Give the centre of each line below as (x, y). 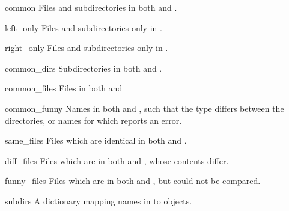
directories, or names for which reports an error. (93, 120)
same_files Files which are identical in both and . (96, 140)
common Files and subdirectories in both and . (91, 7)
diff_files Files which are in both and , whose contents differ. (117, 160)
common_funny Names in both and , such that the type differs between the (144, 108)
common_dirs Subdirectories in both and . (84, 68)
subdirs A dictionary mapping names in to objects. (99, 200)
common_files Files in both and (64, 88)
